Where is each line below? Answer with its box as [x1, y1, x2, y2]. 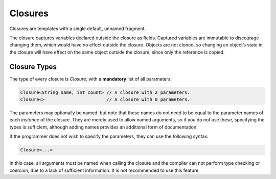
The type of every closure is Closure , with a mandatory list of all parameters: [9, 75, 172, 82]
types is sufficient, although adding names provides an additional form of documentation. [9, 124, 198, 130]
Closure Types [9, 62, 57, 71]
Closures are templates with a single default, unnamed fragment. [9, 25, 146, 32]
